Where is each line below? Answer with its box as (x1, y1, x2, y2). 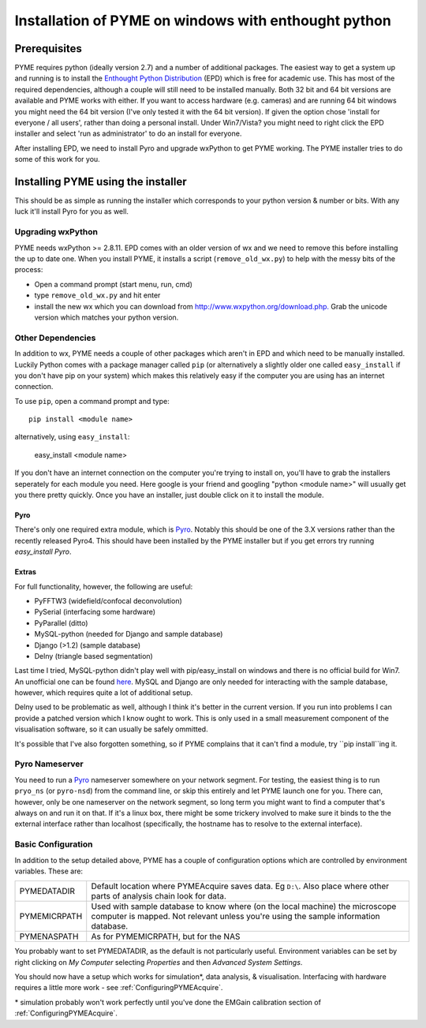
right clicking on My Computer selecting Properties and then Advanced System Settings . (14, 957, 303, 966)
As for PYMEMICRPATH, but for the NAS (91, 931, 241, 942)
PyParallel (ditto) (34, 618, 88, 627)
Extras (14, 567, 37, 577)
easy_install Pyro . (14, 547, 72, 556)
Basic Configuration (14, 839, 93, 850)
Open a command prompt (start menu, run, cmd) (34, 279, 193, 289)
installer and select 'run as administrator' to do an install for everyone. (14, 129, 242, 138)
